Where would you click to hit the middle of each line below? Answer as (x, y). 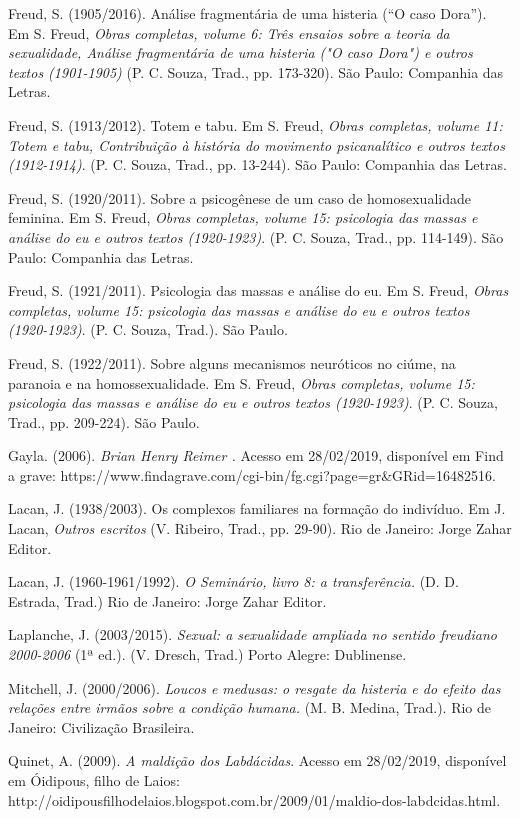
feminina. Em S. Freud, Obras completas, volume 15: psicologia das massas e (243, 217)
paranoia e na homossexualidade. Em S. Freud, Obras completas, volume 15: (241, 382)
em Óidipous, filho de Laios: (94, 780)
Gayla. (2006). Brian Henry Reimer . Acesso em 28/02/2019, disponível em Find (256, 455)
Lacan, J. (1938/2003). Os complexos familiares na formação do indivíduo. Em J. (257, 508)
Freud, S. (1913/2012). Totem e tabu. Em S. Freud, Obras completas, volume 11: (255, 124)
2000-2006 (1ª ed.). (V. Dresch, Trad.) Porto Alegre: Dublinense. (207, 654)
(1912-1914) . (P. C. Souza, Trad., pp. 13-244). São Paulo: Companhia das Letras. (257, 164)
